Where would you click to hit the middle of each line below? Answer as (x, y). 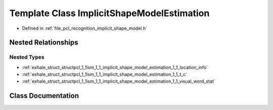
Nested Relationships (44, 43)
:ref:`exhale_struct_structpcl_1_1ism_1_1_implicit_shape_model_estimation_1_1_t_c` (105, 74)
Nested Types (27, 57)
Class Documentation (44, 96)
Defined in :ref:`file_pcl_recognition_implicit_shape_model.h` (85, 28)
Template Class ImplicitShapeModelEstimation (109, 13)
